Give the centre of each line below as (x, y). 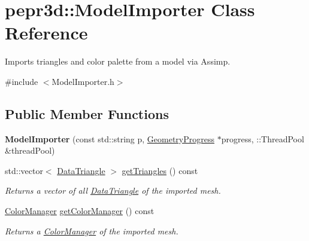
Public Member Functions (87, 113)
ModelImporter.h (83, 81)
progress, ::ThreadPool (263, 138)
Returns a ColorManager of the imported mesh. (92, 231)
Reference (46, 33)
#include (22, 81)
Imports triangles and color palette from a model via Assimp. (118, 61)
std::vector (24, 170)
